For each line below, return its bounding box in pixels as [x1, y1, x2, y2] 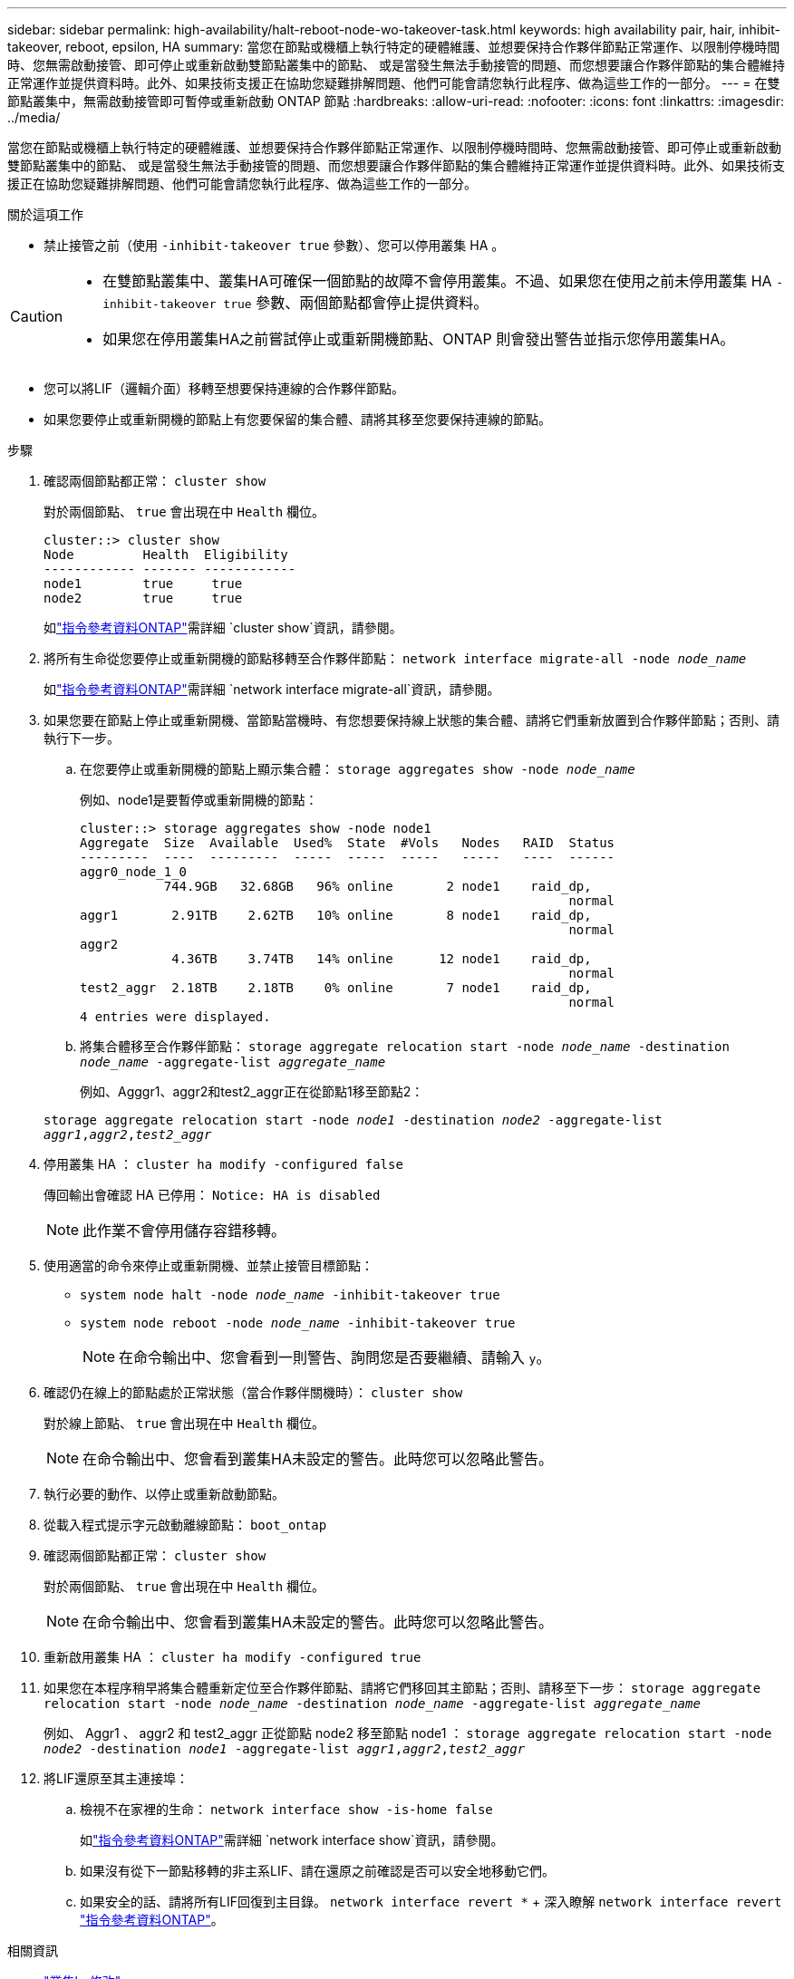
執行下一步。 [44, 730, 120, 746]
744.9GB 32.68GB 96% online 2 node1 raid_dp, [163, 879, 592, 893]
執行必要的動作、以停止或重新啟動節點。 [44, 1486, 285, 1501]
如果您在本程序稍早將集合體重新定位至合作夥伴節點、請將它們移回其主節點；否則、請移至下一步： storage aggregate [44, 1680, 761, 1695]
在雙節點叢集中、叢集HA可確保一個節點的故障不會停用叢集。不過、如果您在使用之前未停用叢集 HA [102, 272, 772, 290]
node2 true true [44, 591, 243, 605]
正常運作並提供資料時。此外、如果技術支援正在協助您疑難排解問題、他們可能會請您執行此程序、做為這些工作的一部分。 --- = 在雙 [7, 75, 780, 91]
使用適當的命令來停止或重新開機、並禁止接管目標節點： [44, 1258, 373, 1273]
